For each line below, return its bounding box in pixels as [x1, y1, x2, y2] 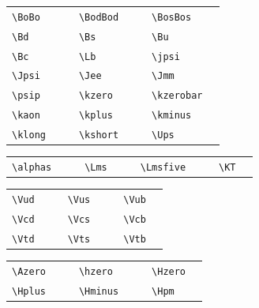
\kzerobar [152, 90, 203, 102]
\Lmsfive [140, 162, 186, 174]
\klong [12, 130, 46, 141]
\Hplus [12, 285, 46, 297]
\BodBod [78, 11, 119, 23]
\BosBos [152, 11, 192, 23]
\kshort [78, 130, 119, 141]
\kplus [78, 110, 113, 122]
